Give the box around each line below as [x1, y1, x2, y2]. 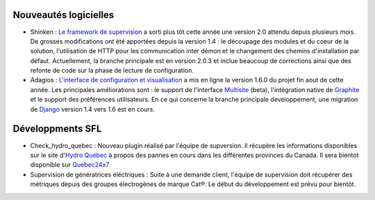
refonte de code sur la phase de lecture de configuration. [30, 66, 194, 75]
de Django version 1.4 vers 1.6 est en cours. [30, 104, 156, 113]
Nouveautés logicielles [12, 9, 115, 21]
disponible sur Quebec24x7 [30, 161, 110, 169]
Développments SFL [12, 123, 102, 135]
